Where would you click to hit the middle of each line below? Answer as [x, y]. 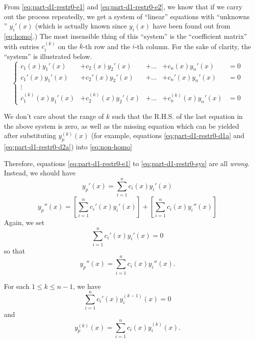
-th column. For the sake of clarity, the [193, 46]
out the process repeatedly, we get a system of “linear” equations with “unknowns [127, 16]
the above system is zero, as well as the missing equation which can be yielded [122, 126]
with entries [22, 46]
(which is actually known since [81, 26]
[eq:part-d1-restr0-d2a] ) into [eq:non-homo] [68, 147]
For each [17, 286]
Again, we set [24, 222]
